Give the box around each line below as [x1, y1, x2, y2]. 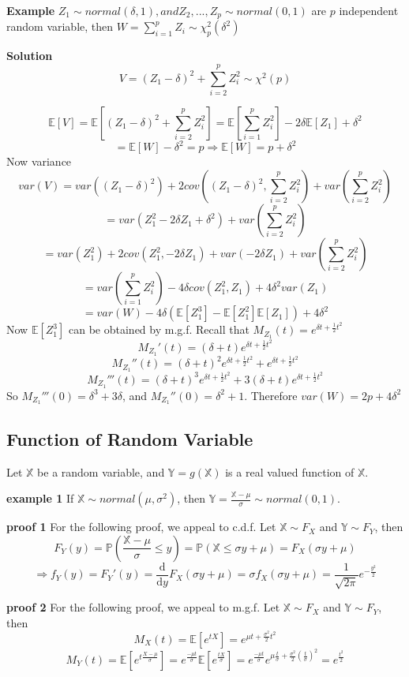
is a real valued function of [225, 463, 355, 480]
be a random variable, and [37, 463, 165, 480]
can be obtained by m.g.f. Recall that [69, 321, 250, 338]
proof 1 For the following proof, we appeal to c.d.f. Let [6, 518, 276, 535]
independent [339, 2, 399, 18]
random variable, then [6, 18, 114, 35]
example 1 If [6, 490, 74, 507]
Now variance [6, 153, 72, 170]
